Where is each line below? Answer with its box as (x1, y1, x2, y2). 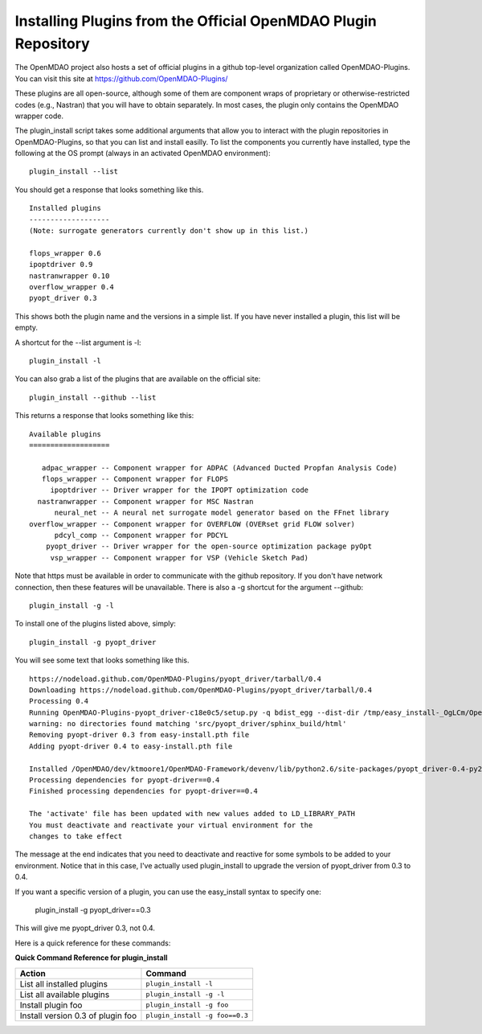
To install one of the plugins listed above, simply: (14, 619, 177, 629)
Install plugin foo (19, 999, 83, 1011)
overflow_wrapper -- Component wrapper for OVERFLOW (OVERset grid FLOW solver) (29, 519, 356, 528)
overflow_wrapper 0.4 (29, 282, 114, 291)
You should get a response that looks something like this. (14, 185, 204, 195)
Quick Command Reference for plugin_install (14, 953, 168, 962)
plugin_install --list (29, 167, 119, 176)
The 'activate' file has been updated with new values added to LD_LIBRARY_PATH (29, 809, 356, 819)
